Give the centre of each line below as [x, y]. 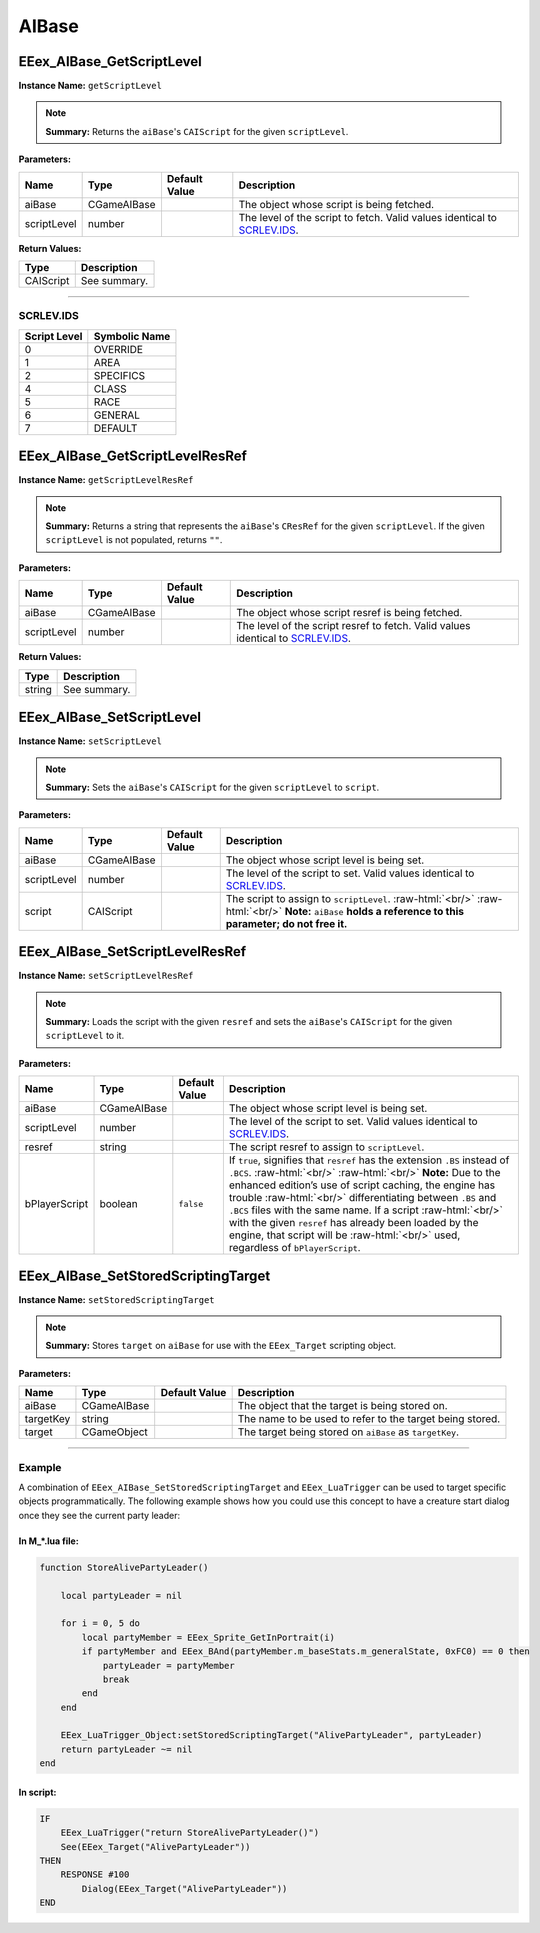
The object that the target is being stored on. [343, 1406]
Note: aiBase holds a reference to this [374, 911]
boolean [119, 1204]
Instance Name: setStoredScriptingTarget [116, 1299]
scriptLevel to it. [85, 1036]
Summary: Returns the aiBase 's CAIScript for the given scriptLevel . [197, 131]
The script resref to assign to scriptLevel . [326, 1147]
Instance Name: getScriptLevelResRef [106, 480]
